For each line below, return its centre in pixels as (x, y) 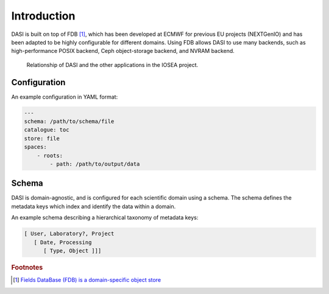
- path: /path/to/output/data (95, 164)
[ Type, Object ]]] (73, 250)
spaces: (35, 147)
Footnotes (27, 267)
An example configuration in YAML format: (65, 97)
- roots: (50, 156)
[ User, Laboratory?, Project (69, 234)
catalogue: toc (47, 130)
